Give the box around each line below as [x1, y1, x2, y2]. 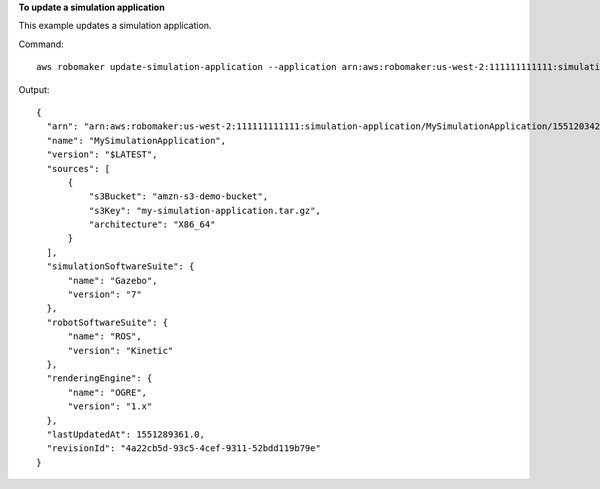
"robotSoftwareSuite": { [46, 316, 169, 328]
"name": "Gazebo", [67, 275, 158, 286]
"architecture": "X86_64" [88, 219, 216, 230]
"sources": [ [46, 163, 111, 174]
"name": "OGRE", [67, 386, 148, 398]
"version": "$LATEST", [46, 149, 158, 160]
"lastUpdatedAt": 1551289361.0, [46, 428, 205, 440]
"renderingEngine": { [46, 373, 153, 384]
